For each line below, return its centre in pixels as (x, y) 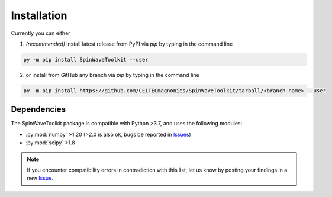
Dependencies (38, 109)
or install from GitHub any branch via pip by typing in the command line (112, 75)
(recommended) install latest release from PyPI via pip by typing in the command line (129, 44)
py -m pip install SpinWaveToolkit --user (86, 59)
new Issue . (40, 178)
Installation (39, 15)
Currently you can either (41, 33)
